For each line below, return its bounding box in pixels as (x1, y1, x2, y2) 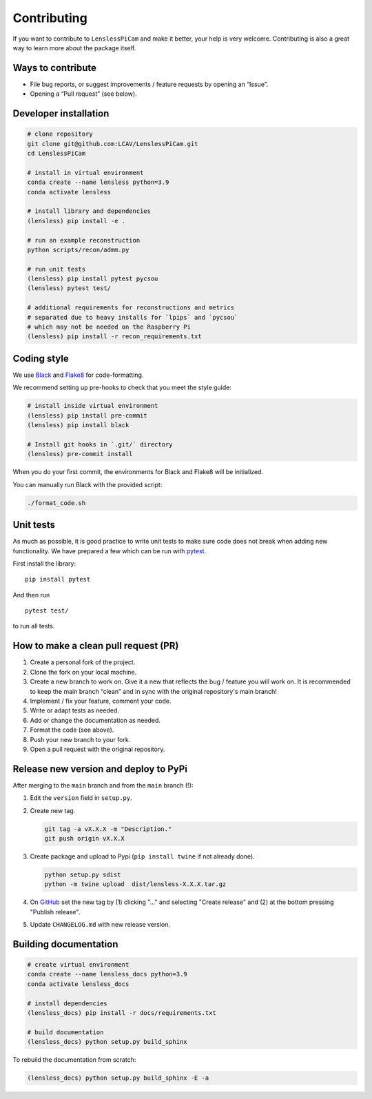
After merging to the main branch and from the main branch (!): (12, 781, 194, 789)
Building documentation (12, 938, 118, 950)
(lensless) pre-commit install (27, 450, 134, 458)
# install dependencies (27, 999, 108, 1007)
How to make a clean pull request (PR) (12, 640, 179, 652)
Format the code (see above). (30, 726, 114, 734)
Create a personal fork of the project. (30, 658, 136, 666)
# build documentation (27, 1028, 104, 1036)
